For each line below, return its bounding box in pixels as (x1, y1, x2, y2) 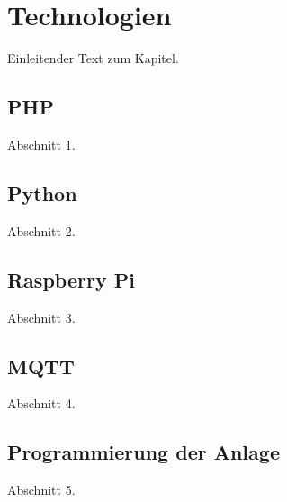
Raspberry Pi (7, 265, 135, 293)
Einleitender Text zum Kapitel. (7, 49, 179, 68)
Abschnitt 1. (7, 134, 76, 153)
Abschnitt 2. (7, 221, 76, 240)
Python (7, 178, 77, 206)
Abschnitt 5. (7, 480, 76, 499)
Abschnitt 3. (7, 307, 76, 326)
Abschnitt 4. (7, 394, 76, 413)
